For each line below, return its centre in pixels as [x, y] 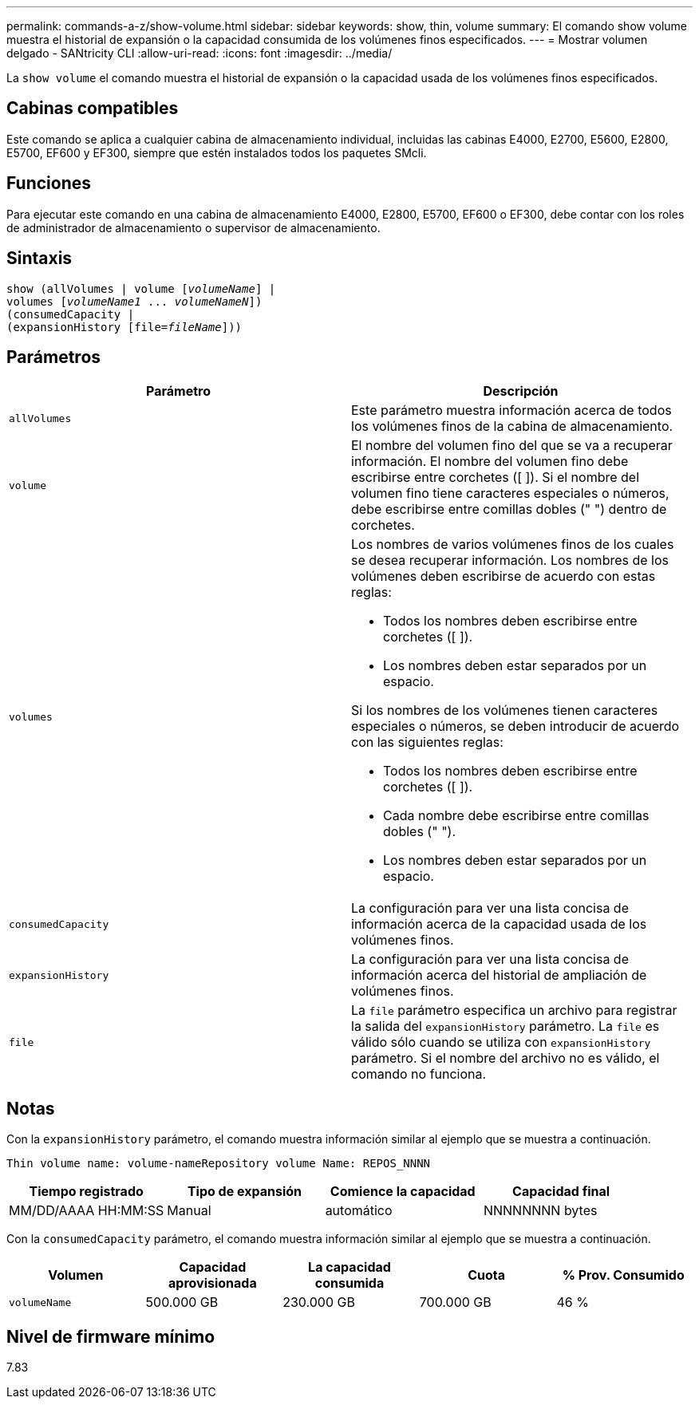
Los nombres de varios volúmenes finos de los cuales [513, 545]
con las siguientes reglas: [427, 742]
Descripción [521, 391]
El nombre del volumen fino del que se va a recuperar [512, 446]
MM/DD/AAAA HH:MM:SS [87, 1211]
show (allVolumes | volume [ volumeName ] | [141, 288]
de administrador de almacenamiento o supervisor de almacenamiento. [194, 227]
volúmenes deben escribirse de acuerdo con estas [504, 576]
